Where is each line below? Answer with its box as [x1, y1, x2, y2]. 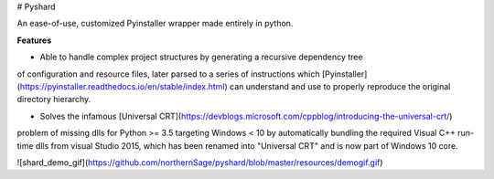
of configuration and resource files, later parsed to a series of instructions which [16, 68, 320, 79]
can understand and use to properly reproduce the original [229, 80, 451, 91]
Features [16, 35, 52, 46]
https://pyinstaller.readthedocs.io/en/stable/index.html [19, 80, 225, 91]
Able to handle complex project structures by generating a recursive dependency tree [39, 51, 363, 63]
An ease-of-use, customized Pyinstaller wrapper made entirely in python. [16, 18, 294, 29]
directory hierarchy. [16, 94, 91, 105]
